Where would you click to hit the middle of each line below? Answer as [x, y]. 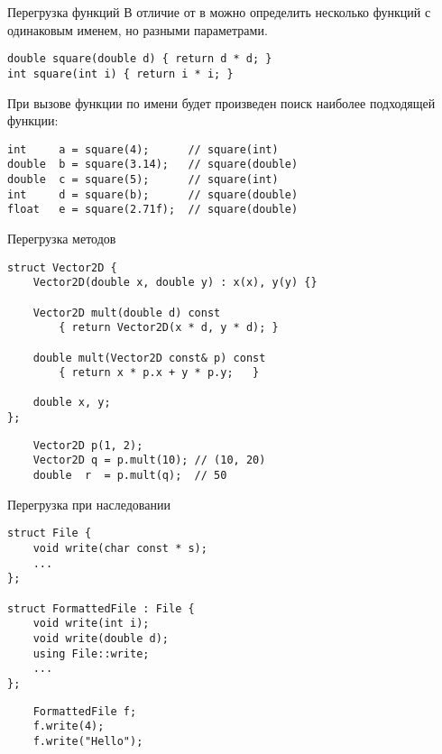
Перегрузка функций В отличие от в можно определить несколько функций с [219, 12]
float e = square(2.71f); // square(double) [153, 210]
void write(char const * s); [120, 548]
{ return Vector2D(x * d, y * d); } [169, 328]
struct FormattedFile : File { [101, 608]
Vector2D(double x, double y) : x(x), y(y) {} [175, 283]
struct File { [50, 533]
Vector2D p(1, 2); [88, 445]
